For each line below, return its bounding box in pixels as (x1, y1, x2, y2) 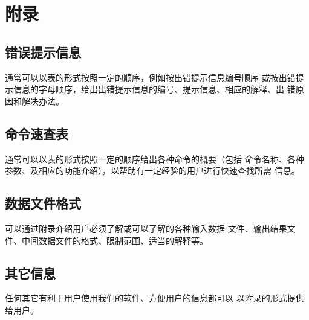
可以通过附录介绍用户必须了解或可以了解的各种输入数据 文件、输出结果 (5, 222, 287, 234)
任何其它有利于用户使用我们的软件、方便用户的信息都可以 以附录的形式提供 (5, 292, 304, 304)
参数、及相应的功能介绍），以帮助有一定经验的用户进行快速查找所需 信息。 (5, 164, 300, 177)
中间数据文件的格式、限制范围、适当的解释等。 (21, 234, 208, 246)
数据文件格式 (5, 194, 81, 213)
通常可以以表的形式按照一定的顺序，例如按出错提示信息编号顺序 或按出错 (5, 71, 296, 83)
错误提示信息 (5, 42, 81, 61)
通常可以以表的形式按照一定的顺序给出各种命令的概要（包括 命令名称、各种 (5, 152, 304, 165)
